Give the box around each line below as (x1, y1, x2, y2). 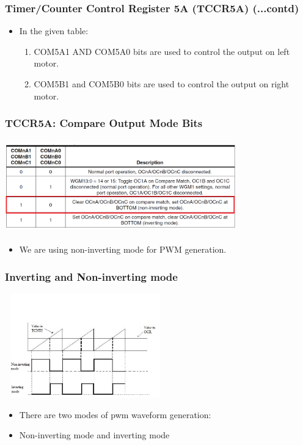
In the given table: (19, 24, 89, 37)
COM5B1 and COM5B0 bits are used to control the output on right (34, 78, 290, 90)
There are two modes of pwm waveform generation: (19, 408, 211, 421)
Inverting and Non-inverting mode (5, 269, 178, 284)
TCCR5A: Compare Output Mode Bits (5, 115, 203, 131)
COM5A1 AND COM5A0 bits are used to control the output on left (34, 45, 290, 57)
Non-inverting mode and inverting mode (19, 429, 170, 441)
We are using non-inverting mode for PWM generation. (19, 243, 227, 256)
